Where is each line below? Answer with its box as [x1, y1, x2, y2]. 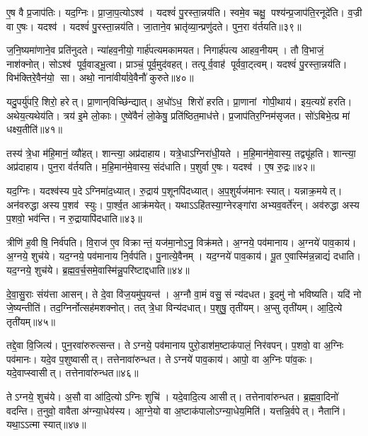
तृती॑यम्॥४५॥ [6, 314, 55, 328]
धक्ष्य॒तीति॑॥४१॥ [6, 122, 63, 137]
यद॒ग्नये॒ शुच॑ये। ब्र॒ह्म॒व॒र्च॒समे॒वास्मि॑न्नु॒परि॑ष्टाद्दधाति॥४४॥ [6, 262, 190, 277]
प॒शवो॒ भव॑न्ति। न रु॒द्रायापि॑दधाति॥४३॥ [6, 211, 142, 226]
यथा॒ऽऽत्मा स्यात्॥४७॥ [6, 417, 86, 432]
